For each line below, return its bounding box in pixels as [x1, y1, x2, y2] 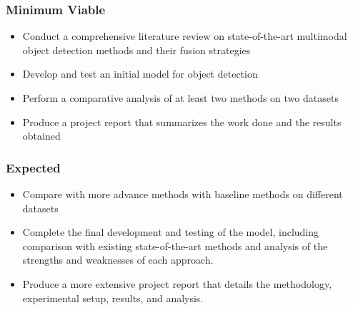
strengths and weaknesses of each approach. [22, 252, 214, 267]
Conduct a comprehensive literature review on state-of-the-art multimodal [22, 29, 347, 43]
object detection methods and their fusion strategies [22, 42, 251, 57]
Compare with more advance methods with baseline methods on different [22, 187, 343, 201]
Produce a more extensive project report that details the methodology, [22, 276, 332, 291]
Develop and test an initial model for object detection [22, 66, 258, 81]
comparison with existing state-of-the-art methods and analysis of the [22, 238, 328, 253]
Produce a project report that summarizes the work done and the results [22, 114, 342, 129]
